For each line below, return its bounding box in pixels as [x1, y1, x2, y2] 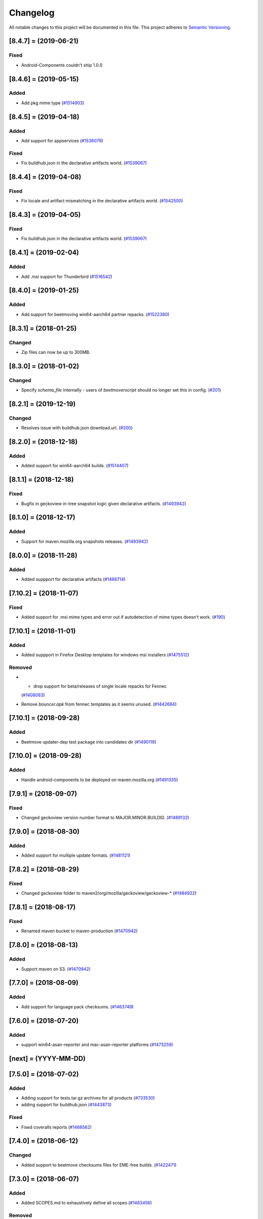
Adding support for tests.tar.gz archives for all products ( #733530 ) [21, 1095, 155, 1101]
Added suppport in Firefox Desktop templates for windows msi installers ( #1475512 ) [21, 652, 189, 658]
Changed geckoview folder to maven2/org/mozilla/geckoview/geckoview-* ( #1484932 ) [21, 890, 197, 896]
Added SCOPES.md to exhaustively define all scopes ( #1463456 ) [21, 1199, 152, 1205]
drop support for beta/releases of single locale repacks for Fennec [33, 683, 167, 689]
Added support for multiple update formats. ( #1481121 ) [21, 852, 131, 858]
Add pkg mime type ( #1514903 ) [21, 100, 85, 106]
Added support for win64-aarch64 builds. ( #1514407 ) [21, 463, 129, 469]
